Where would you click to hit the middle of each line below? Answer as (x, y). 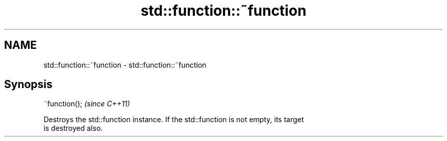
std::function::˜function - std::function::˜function (125, 65)
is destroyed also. (73, 128)
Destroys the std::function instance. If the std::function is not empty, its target (174, 120)
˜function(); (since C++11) (87, 104)
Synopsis (28, 84)
